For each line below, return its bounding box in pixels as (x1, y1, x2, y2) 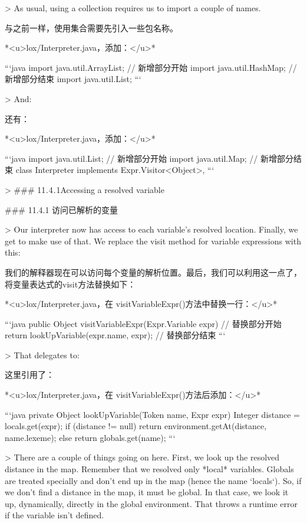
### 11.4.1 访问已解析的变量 (5, 203, 118, 215)
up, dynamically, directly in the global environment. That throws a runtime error (5, 497, 298, 509)
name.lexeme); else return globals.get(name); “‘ (5, 431, 176, 443)
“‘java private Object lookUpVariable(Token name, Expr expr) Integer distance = (5, 408, 301, 420)
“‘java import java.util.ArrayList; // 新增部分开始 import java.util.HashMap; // (5, 61, 297, 73)
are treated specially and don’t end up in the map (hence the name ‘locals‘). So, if (5, 474, 302, 486)
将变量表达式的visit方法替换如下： (5, 277, 136, 290)
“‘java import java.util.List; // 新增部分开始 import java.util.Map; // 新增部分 (5, 152, 294, 164)
